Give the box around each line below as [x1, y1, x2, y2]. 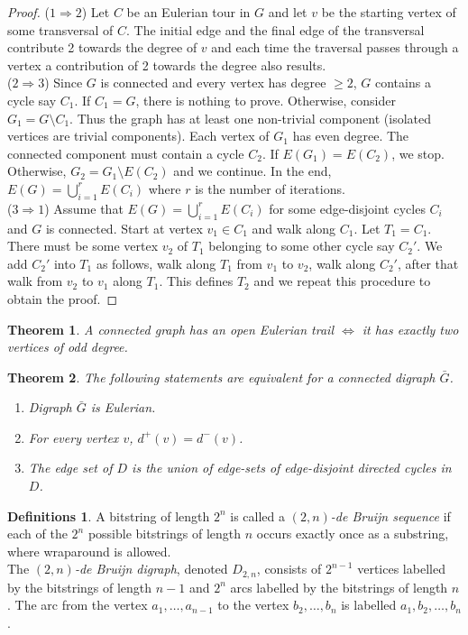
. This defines [159, 271, 234, 290]
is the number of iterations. [195, 179, 345, 198]
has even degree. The [292, 126, 409, 145]
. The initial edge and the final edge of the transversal [126, 20, 425, 39]
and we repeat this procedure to [253, 271, 431, 290]
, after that [397, 253, 459, 272]
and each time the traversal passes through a [211, 38, 459, 57]
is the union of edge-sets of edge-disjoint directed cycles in [132, 458, 452, 477]
